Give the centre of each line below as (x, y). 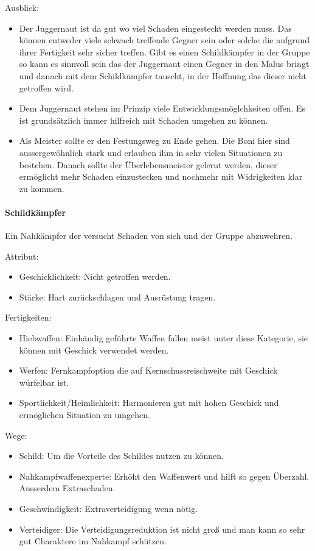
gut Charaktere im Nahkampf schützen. (93, 541)
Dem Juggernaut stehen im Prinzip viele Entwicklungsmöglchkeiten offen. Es (162, 108)
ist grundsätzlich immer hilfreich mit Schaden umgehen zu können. (144, 120)
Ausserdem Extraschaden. (67, 488)
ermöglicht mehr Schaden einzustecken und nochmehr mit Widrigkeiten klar (161, 176)
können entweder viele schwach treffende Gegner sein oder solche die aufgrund (164, 40)
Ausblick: (22, 7)
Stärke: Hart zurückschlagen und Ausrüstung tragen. (117, 297)
